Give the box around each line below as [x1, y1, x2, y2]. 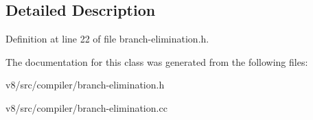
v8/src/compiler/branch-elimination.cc [5, 100, 167, 115]
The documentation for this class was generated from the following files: [5, 54, 308, 69]
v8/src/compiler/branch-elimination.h [5, 77, 165, 92]
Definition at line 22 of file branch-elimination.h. [5, 32, 209, 46]
